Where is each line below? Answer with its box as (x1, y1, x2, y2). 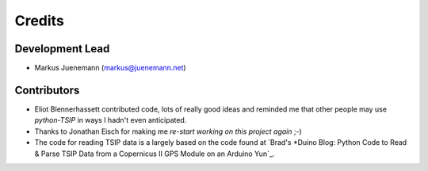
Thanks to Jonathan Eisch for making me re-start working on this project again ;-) (34, 127, 303, 136)
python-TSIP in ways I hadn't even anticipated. (34, 116, 187, 125)
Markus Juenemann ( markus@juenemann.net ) (34, 63, 186, 73)
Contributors (14, 83, 80, 97)
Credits (14, 12, 65, 29)
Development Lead (14, 42, 110, 55)
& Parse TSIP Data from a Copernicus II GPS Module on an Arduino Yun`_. (34, 149, 275, 158)
